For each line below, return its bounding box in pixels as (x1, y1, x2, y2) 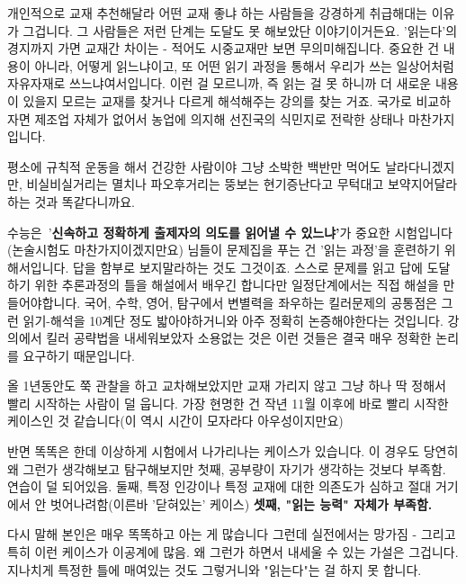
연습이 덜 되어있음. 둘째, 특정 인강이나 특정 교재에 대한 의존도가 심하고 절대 (7, 477, 432, 496)
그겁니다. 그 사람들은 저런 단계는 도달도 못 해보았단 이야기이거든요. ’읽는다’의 (22, 21, 458, 40)
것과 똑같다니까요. (34, 192, 136, 211)
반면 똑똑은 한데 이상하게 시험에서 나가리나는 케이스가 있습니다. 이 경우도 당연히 (7, 442, 459, 461)
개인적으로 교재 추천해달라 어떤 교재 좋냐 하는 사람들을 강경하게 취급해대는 (7, 4, 427, 22)
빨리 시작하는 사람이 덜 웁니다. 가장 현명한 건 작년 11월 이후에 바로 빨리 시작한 (7, 393, 449, 412)
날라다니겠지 (385, 157, 455, 175)
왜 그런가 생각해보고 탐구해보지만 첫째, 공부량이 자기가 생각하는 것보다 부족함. (7, 459, 446, 478)
